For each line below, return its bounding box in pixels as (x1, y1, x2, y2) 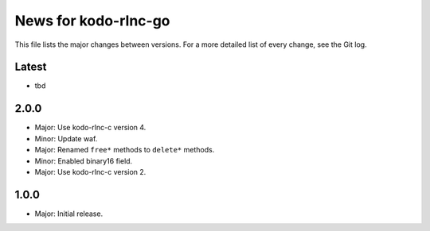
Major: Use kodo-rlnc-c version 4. (34, 123, 147, 133)
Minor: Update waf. (34, 133, 98, 143)
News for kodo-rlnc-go (14, 12, 170, 29)
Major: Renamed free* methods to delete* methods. (34, 145, 215, 155)
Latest (14, 60, 47, 74)
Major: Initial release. (34, 209, 104, 218)
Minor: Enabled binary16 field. (34, 156, 133, 166)
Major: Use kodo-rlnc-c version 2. (34, 167, 147, 176)
